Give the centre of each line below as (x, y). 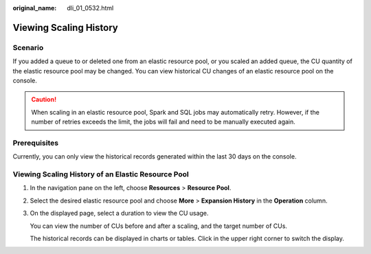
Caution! (44, 100)
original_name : (35, 8)
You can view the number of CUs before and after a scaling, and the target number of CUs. (159, 226)
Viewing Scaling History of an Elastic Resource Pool (101, 174)
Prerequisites (35, 143)
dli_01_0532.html (90, 8)
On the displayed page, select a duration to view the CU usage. (119, 213)
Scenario (28, 47)
